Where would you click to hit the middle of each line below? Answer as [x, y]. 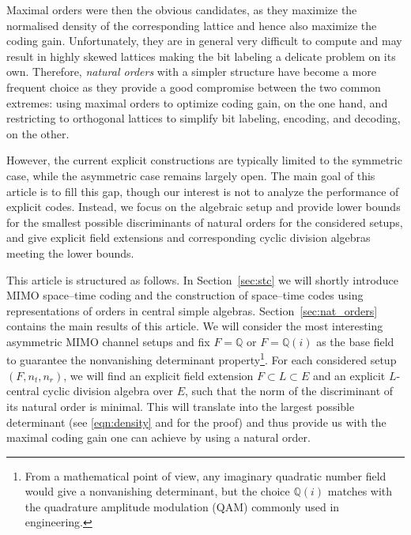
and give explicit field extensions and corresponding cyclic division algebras [189, 237]
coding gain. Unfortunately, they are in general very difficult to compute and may [204, 41]
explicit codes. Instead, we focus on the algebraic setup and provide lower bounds [204, 207]
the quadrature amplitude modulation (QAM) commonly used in [182, 506]
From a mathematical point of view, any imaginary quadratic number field [205, 475]
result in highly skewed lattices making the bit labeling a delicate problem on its [201, 56]
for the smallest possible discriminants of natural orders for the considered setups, [205, 222]
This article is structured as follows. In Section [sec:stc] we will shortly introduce [202, 279]
